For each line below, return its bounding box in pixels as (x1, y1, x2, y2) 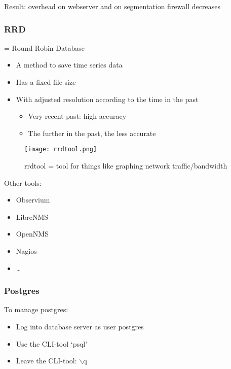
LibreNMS (16, 211, 49, 222)
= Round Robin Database (4, 42, 85, 53)
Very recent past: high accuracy (28, 111, 127, 121)
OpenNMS (16, 228, 49, 239)
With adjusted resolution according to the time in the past (16, 93, 199, 104)
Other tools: (4, 177, 42, 188)
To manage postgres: (4, 304, 68, 315)
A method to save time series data (16, 59, 123, 70)
